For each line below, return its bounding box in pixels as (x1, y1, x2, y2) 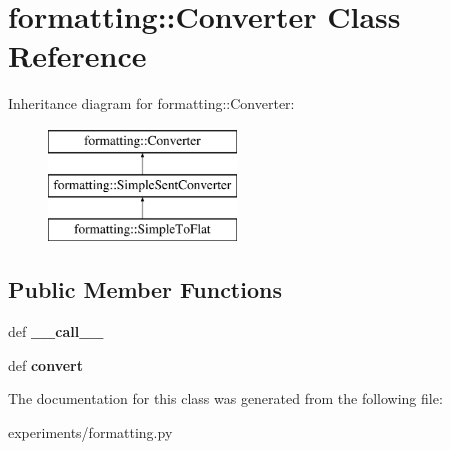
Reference (8, 35, 147, 76)
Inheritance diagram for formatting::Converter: (8, 93, 295, 114)
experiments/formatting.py (8, 421, 173, 442)
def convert (8, 354, 83, 375)
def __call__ (8, 321, 104, 342)
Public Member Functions (8, 274, 282, 305)
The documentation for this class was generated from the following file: (8, 388, 443, 409)
